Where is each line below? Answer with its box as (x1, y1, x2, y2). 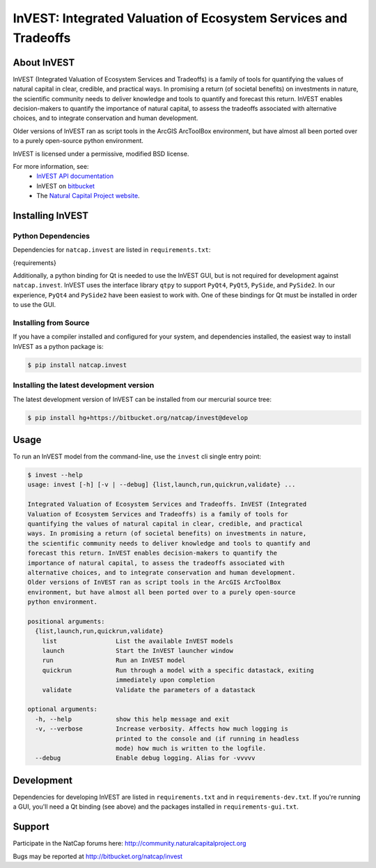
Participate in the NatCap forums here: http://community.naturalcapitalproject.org (13, 839, 246, 848)
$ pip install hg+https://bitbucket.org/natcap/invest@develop (27, 414, 249, 421)
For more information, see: (13, 162, 89, 170)
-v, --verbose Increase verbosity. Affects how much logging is (35, 725, 289, 733)
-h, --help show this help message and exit (35, 715, 230, 723)
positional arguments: (27, 618, 105, 625)
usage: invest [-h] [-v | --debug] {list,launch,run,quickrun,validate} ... (27, 481, 296, 488)
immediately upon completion (115, 676, 215, 684)
